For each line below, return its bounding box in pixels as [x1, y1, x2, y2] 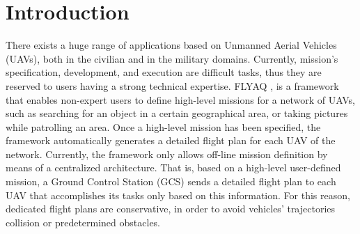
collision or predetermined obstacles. [6, 214, 161, 229]
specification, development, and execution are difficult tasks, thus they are [6, 65, 322, 79]
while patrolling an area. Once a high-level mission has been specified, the [6, 119, 321, 134]
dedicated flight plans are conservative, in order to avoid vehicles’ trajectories [6, 201, 336, 216]
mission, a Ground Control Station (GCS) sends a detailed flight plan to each [6, 174, 336, 189]
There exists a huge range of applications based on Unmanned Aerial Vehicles [6, 38, 337, 52]
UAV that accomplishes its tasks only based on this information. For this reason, [6, 187, 350, 202]
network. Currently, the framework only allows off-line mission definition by [6, 146, 328, 161]
